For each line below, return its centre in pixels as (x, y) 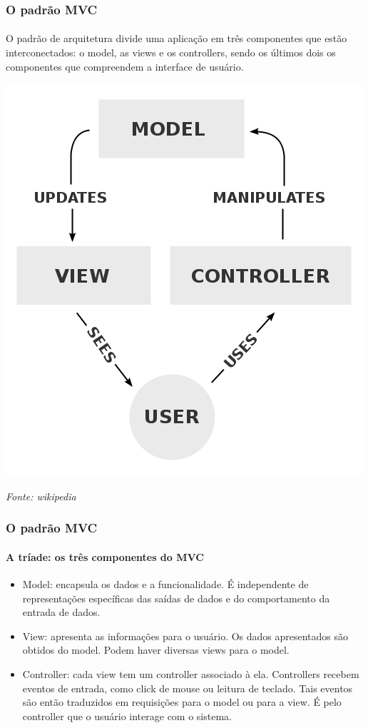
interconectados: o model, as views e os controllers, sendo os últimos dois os (171, 52)
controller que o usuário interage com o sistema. (127, 716)
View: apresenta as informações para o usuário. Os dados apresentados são (185, 636)
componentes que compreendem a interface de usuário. (125, 66)
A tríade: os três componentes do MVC (105, 556)
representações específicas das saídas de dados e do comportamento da (176, 598)
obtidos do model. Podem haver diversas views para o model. (156, 650)
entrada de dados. (61, 612)
